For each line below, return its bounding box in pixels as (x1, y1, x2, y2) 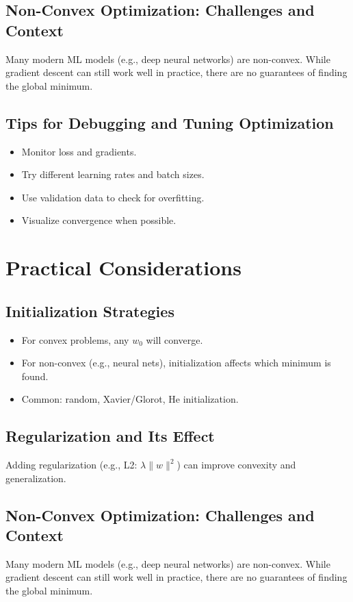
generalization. (5, 471, 66, 485)
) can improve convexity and (176, 457, 296, 472)
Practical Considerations (5, 253, 241, 281)
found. (21, 368, 49, 383)
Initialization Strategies (5, 300, 174, 321)
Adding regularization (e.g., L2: (5, 457, 138, 472)
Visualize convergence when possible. (21, 213, 176, 227)
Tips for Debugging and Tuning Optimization (5, 112, 334, 133)
